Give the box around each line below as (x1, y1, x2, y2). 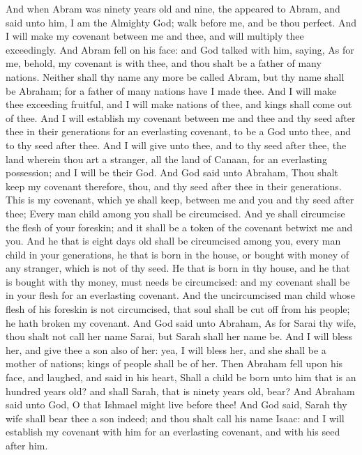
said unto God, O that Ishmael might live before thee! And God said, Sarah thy (6, 397, 347, 412)
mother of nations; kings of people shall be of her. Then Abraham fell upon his (6, 356, 343, 371)
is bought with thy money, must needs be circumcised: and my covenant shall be (6, 274, 350, 288)
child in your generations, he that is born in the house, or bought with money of (6, 247, 349, 261)
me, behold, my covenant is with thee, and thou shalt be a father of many (6, 56, 322, 70)
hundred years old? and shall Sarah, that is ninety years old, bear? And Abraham (6, 383, 355, 398)
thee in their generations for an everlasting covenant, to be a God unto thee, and (6, 124, 352, 139)
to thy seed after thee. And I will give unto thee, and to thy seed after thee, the (6, 137, 347, 152)
